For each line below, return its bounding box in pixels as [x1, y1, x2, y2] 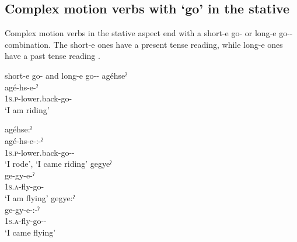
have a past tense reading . [5, 50, 100, 62]
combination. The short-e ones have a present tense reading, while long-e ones [5, 38, 283, 50]
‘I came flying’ [5, 226, 56, 238]
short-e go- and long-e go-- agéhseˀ [5, 69, 127, 81]
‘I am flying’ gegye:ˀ [5, 191, 75, 204]
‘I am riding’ [5, 103, 50, 115]
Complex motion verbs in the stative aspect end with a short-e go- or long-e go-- [5, 27, 293, 39]
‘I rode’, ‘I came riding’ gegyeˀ [5, 157, 112, 170]
